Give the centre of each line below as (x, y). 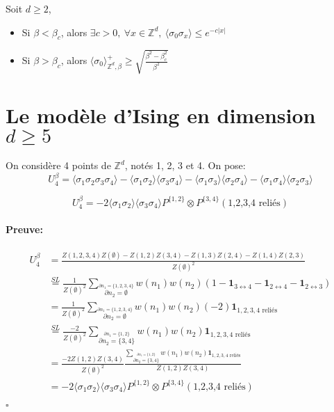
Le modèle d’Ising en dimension (161, 115)
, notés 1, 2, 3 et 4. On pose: (185, 165)
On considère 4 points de (58, 165)
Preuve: (24, 229)
